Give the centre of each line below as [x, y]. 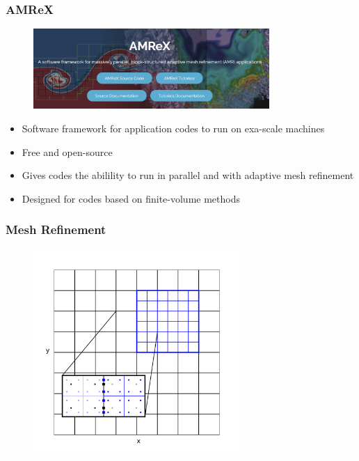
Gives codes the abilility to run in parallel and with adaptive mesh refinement [188, 175]
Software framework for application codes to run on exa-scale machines [173, 128]
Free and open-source [67, 151]
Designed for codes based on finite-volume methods [131, 198]
